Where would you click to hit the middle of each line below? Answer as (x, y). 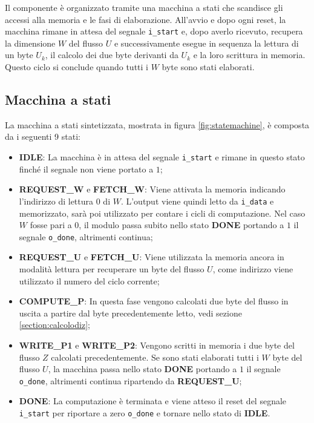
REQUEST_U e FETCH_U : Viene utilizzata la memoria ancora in (152, 257)
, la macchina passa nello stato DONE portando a (142, 369)
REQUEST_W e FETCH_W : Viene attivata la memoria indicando (152, 189)
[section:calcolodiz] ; (54, 325)
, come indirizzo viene (253, 268)
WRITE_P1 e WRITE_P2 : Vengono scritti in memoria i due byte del (157, 345)
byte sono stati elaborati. (208, 67)
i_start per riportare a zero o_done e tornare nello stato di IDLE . (145, 412)
